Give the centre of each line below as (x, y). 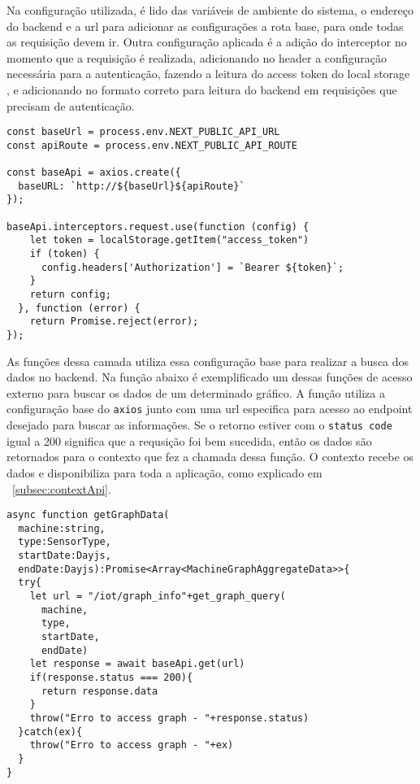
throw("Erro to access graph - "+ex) (132, 745)
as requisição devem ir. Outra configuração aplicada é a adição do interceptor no (207, 42)
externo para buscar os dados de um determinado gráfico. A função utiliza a (196, 392)
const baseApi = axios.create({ (94, 173)
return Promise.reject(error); (114, 322)
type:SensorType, (65, 542)
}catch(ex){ (50, 732)
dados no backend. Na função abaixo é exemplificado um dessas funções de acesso (210, 377)
